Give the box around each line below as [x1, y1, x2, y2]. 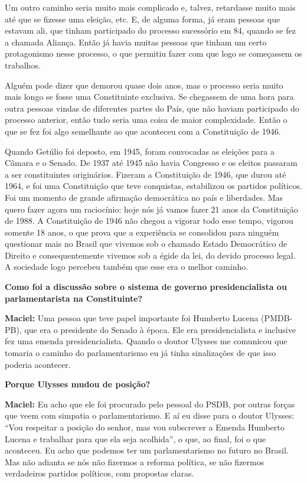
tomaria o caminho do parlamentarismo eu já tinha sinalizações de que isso [5, 347, 276, 359]
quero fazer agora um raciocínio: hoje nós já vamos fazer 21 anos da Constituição [5, 203, 298, 215]
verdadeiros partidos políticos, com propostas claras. [5, 467, 194, 479]
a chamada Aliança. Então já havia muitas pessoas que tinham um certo [5, 35, 267, 48]
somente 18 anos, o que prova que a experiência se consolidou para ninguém [5, 226, 279, 238]
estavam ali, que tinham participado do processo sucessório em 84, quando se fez [5, 24, 296, 37]
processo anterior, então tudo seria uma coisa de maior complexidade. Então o [5, 113, 288, 126]
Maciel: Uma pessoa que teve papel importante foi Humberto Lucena [5, 312, 259, 324]
